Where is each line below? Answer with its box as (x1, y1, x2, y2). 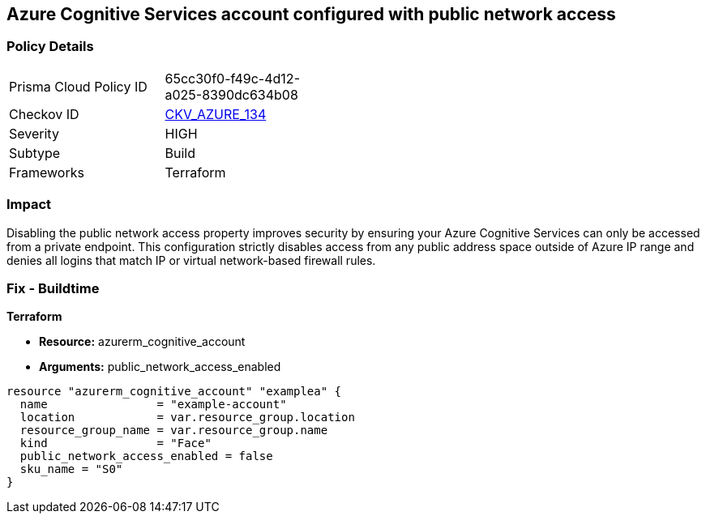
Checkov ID (9, 105, 79, 122)
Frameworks (9, 164, 84, 181)
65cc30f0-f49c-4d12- (165, 70, 300, 87)
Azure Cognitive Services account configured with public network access (6, 4, 616, 24)
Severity (9, 125, 59, 142)
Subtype (9, 144, 61, 161)
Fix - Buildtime (6, 279, 100, 296)
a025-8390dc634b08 (165, 86, 298, 103)
